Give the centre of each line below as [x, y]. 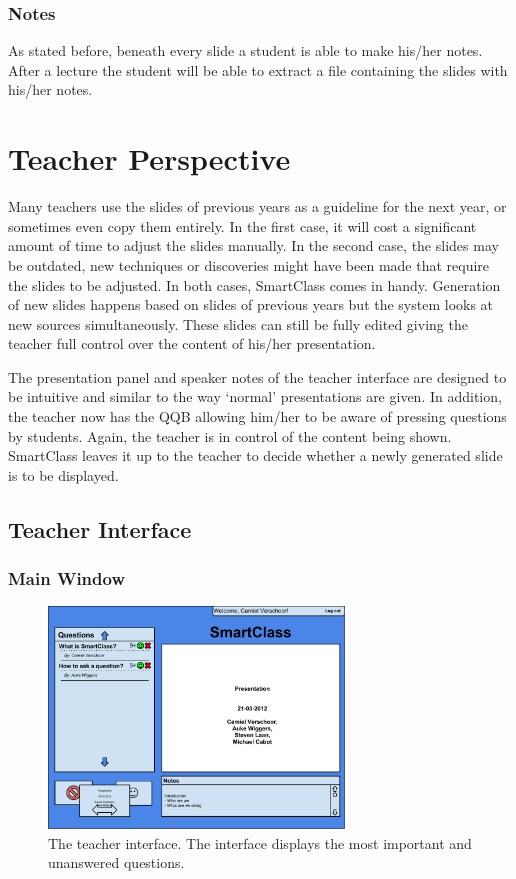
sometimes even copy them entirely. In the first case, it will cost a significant [242, 225]
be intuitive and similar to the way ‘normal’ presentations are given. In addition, [255, 396]
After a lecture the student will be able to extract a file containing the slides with [258, 69]
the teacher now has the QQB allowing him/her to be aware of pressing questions [257, 416]
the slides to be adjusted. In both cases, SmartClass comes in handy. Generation [254, 284]
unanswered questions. [116, 862]
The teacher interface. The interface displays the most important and [260, 842]
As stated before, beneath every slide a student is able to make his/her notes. [245, 50]
